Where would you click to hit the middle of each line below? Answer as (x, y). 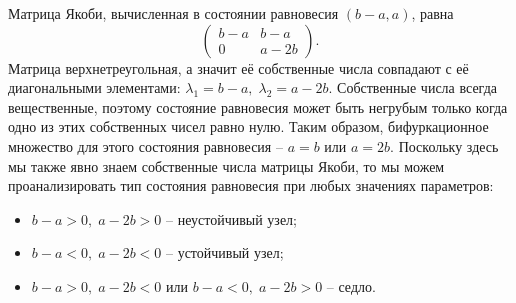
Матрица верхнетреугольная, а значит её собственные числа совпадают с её (238, 67)
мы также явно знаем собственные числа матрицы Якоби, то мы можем (226, 165)
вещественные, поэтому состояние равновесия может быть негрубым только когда (258, 106)
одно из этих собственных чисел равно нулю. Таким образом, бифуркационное (248, 126)
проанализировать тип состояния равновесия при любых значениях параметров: (251, 185)
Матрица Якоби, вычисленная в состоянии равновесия (173, 13)
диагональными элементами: (94, 87)
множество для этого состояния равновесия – (145, 145)
